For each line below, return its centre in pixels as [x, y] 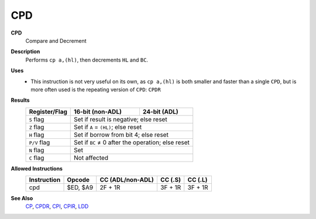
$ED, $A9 [80, 187]
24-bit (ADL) [160, 111]
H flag [37, 135]
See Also [22, 199]
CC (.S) [171, 180]
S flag [37, 119]
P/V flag [39, 142]
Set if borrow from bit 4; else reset [121, 135]
